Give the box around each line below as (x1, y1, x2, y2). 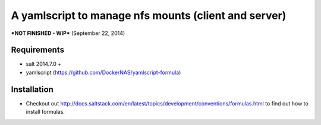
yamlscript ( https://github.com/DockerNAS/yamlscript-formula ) (26, 69, 181, 76)
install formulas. (26, 108, 65, 116)
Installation (11, 84, 53, 94)
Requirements (11, 45, 65, 55)
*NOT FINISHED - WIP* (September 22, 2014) (11, 30, 125, 37)
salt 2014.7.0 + (26, 60, 62, 68)
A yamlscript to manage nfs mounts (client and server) (11, 9, 287, 22)
